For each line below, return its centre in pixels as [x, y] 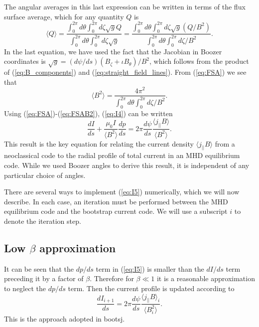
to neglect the [25, 288]
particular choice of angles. [45, 175]
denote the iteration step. [43, 221]
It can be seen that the [39, 268]
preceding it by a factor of [44, 278]
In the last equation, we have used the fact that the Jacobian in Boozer [113, 51]
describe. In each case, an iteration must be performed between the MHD [116, 201]
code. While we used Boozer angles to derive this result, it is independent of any [127, 165]
